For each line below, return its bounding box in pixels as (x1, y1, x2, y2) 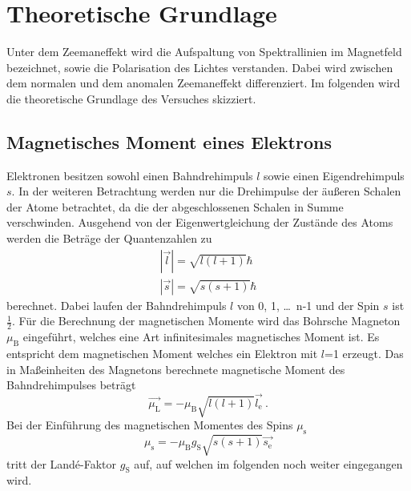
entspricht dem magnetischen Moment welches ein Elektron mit (6, 344, 318, 361)
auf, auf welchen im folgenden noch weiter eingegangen (134, 455, 403, 472)
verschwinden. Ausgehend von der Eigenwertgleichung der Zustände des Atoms (6, 214, 393, 231)
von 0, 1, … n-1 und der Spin (236, 296, 380, 313)
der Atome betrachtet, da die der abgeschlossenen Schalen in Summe (6, 198, 344, 215)
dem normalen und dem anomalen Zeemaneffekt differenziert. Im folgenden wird (6, 74, 401, 91)
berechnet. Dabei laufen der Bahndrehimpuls (6, 296, 227, 313)
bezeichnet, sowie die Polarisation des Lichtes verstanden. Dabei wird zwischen (6, 58, 393, 75)
